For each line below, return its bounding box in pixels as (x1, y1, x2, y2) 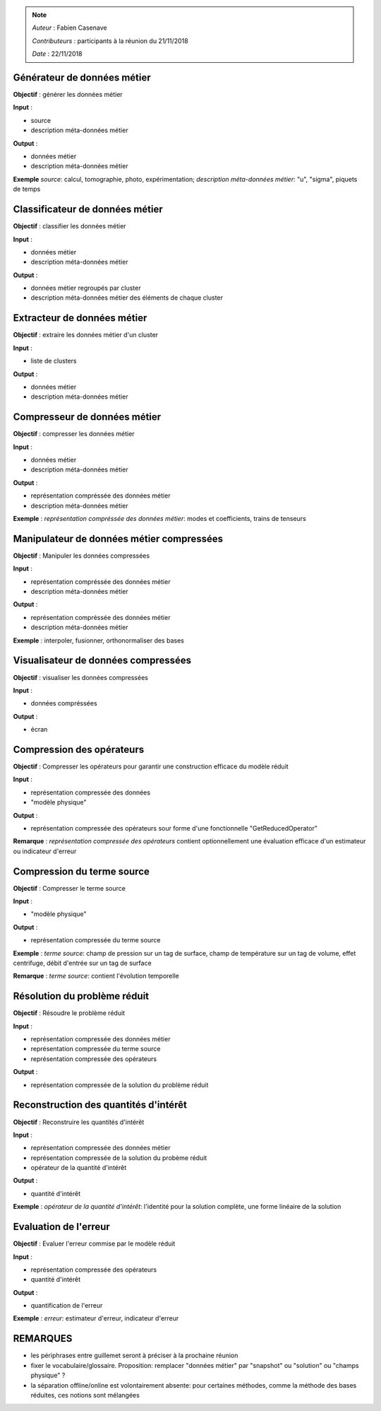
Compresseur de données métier (13, 411, 162, 423)
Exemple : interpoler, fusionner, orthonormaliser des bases (13, 636, 185, 645)
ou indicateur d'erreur (13, 847, 77, 855)
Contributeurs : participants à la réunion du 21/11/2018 (32, 36, 188, 45)
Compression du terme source (13, 865, 150, 877)
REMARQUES (13, 1333, 73, 1345)
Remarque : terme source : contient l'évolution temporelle (13, 972, 179, 980)
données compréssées (30, 699, 98, 708)
